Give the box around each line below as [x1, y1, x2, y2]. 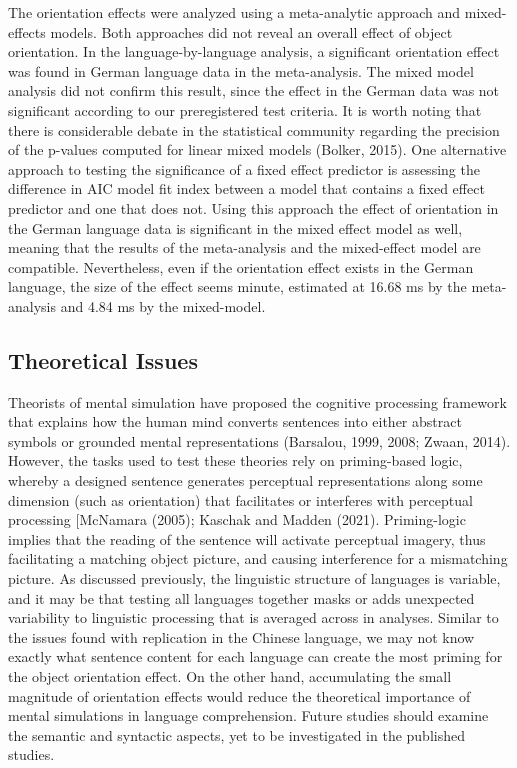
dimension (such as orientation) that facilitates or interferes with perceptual [8, 489, 473, 510]
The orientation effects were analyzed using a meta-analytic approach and [8, 2, 461, 22]
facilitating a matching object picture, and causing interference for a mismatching [8, 548, 508, 569]
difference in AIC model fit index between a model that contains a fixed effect [8, 178, 485, 199]
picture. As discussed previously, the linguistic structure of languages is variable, [8, 568, 501, 589]
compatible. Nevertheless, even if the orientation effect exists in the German [8, 256, 474, 277]
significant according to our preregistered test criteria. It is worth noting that [8, 99, 482, 120]
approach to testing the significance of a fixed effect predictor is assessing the [8, 158, 480, 179]
